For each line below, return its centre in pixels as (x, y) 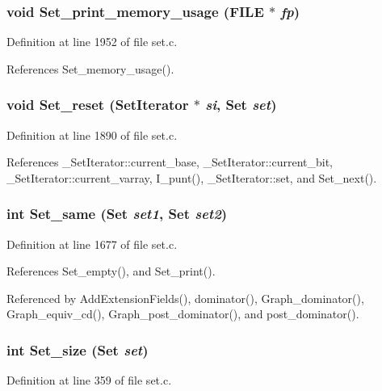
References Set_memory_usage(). (90, 68)
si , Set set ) (241, 105)
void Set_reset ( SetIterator (98, 105)
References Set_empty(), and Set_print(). (111, 271)
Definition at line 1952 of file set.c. (92, 42)
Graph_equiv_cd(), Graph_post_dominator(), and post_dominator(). (183, 314)
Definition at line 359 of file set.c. (89, 380)
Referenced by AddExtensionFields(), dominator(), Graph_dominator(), (185, 298)
